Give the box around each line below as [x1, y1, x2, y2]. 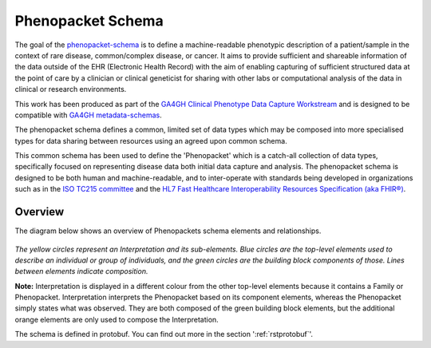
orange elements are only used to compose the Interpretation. [14, 314, 219, 324]
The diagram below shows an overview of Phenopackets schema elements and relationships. [14, 226, 322, 235]
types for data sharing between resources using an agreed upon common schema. [14, 136, 287, 145]
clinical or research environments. [14, 85, 127, 94]
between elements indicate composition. [14, 267, 148, 276]
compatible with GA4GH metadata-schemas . [14, 110, 163, 120]
